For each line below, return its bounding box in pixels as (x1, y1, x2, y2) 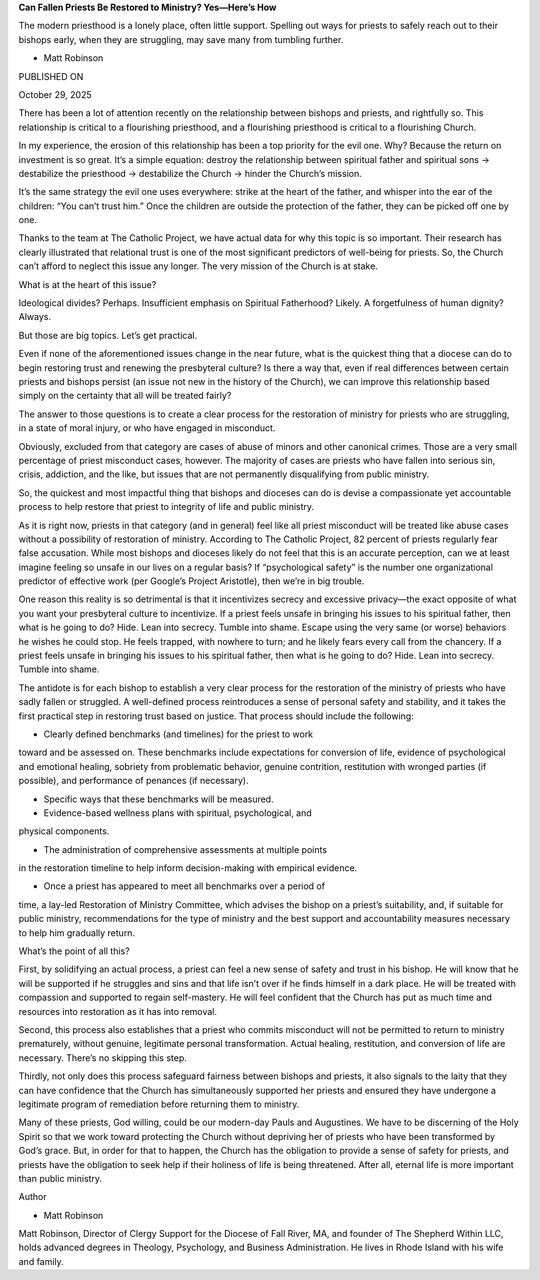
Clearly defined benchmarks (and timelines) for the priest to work (43, 728, 314, 740)
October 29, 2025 (18, 88, 92, 100)
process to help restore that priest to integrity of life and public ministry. (18, 501, 315, 513)
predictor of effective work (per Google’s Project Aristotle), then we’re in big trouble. (18, 575, 365, 587)
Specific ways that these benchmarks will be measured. (43, 793, 274, 805)
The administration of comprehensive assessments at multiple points (43, 843, 328, 855)
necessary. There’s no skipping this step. (18, 1051, 187, 1064)
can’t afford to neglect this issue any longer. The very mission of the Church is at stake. (18, 260, 379, 272)
